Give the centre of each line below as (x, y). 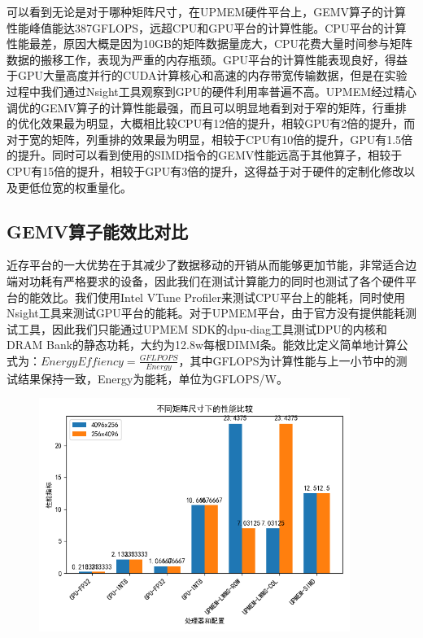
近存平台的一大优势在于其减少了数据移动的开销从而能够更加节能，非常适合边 (211, 265)
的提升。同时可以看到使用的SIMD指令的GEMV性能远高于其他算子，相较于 (205, 155)
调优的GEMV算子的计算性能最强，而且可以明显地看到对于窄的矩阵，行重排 (207, 107)
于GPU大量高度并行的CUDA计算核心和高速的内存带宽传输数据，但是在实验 (207, 75)
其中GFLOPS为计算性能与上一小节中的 (293, 360)
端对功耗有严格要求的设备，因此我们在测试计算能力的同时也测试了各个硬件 (206, 280)
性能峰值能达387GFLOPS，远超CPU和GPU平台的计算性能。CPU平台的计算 (207, 27)
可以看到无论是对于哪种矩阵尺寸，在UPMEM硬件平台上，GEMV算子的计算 (207, 11)
